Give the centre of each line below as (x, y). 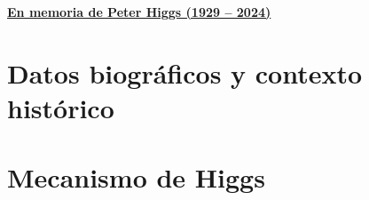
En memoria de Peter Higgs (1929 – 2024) (139, 12)
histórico (61, 107)
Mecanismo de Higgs (136, 177)
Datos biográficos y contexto (185, 72)
